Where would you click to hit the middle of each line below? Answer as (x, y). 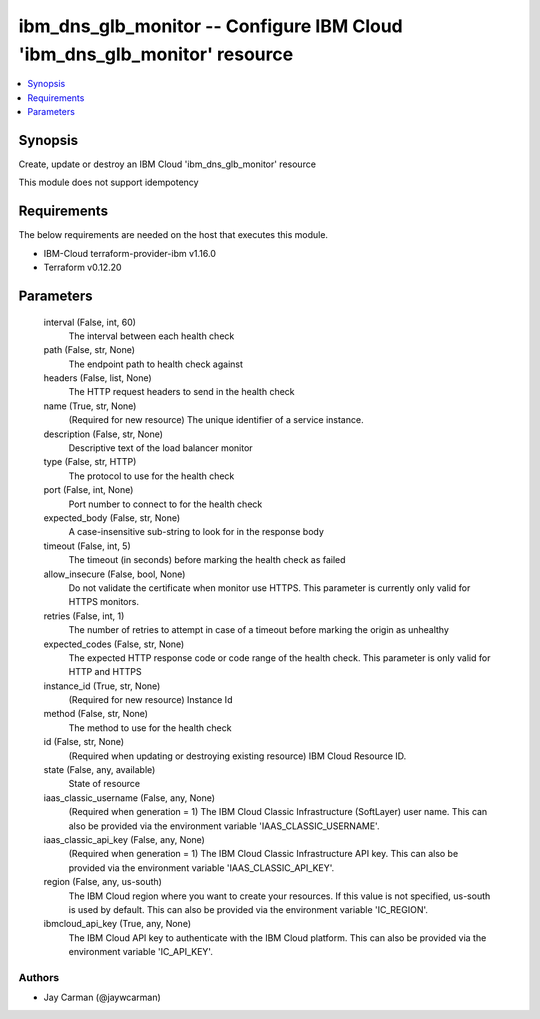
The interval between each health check (151, 336)
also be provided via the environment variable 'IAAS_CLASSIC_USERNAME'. (224, 826)
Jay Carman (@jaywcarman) (102, 997)
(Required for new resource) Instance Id (150, 700)
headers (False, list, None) (97, 378)
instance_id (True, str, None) (102, 686)
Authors (39, 977)
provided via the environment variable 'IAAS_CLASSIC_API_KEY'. (201, 867)
